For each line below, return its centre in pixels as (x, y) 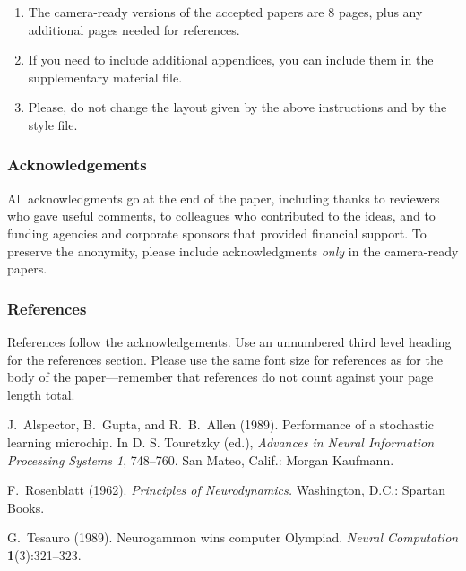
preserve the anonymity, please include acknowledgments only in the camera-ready (233, 251)
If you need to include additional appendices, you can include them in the (231, 60)
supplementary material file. (105, 77)
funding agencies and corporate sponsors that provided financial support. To (217, 233)
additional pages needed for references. (134, 29)
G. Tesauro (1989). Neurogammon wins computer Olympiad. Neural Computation (233, 537)
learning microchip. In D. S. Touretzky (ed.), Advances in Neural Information (221, 441)
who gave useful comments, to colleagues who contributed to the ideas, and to (221, 216)
